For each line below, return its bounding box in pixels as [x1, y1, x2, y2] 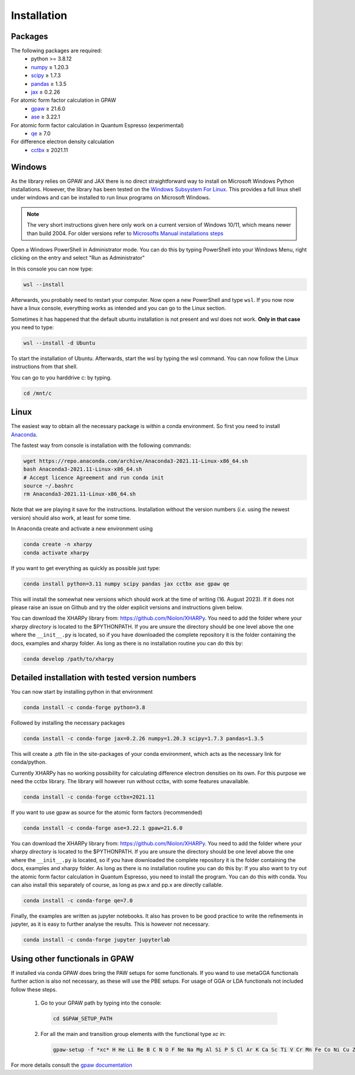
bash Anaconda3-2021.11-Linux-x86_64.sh [23, 466, 142, 473]
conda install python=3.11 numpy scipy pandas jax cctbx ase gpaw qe [23, 580, 230, 587]
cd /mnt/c [23, 390, 52, 397]
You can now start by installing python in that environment [11, 688, 153, 696]
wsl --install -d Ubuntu [23, 339, 96, 346]
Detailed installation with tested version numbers [11, 672, 196, 683]
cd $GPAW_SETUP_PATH [53, 1015, 112, 1022]
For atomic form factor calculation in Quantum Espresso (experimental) [11, 121, 184, 128]
